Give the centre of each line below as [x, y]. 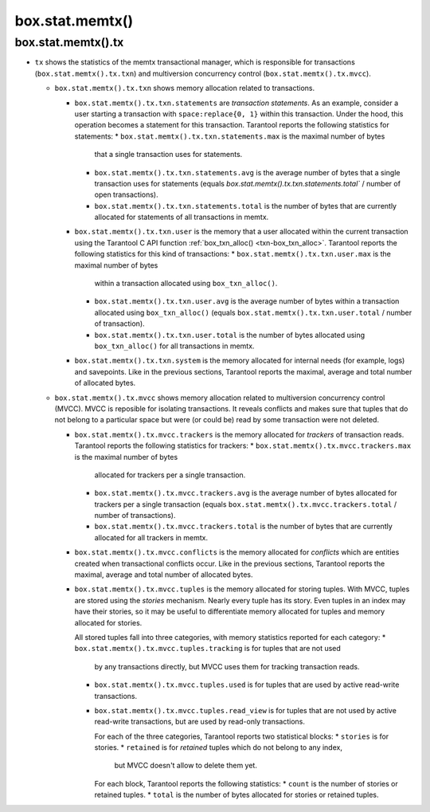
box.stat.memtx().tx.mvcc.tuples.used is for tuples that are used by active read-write [247, 685]
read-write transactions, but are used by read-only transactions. [200, 722]
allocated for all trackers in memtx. [151, 537]
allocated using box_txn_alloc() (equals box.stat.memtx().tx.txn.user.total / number [253, 312]
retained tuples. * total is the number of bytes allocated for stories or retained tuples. [236, 795]
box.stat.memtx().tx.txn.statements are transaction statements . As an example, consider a [236, 103]
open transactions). [126, 194]
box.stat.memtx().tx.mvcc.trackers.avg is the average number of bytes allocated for [246, 493]
